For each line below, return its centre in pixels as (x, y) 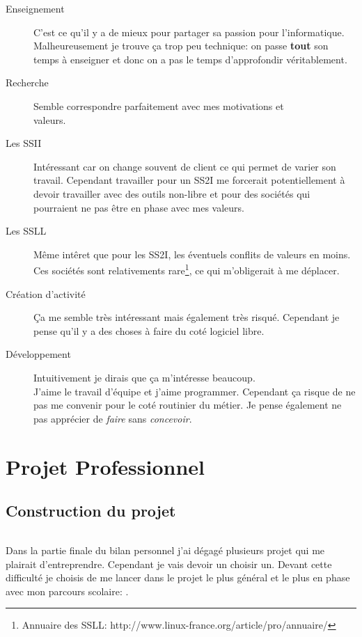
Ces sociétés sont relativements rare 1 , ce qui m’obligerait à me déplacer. (187, 269)
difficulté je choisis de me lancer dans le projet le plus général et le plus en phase (178, 577)
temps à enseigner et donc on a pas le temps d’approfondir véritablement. (190, 59)
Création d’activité (46, 293)
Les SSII (24, 143)
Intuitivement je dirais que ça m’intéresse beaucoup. (144, 377)
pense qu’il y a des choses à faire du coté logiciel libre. (149, 330)
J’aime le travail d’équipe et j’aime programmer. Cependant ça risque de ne (195, 391)
